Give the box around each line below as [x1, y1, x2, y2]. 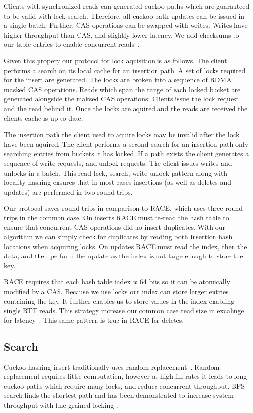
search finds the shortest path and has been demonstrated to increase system [4, 390, 234, 400]
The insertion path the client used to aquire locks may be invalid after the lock [4, 129, 240, 139]
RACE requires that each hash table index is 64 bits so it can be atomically [4, 276, 230, 287]
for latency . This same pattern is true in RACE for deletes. [4, 315, 184, 325]
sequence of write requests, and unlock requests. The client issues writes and [4, 157, 232, 168]
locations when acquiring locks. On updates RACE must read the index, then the [4, 241, 247, 251]
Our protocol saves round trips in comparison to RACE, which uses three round [4, 203, 243, 213]
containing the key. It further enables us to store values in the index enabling [4, 295, 234, 306]
